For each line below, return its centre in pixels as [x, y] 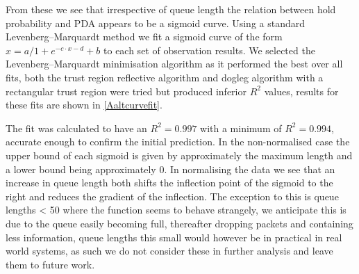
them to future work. [50, 264]
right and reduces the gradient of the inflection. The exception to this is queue [172, 196]
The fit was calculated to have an [76, 128]
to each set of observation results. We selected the [209, 50]
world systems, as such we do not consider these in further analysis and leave [169, 251]
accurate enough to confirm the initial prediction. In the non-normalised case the [178, 142]
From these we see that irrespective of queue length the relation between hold [171, 9]
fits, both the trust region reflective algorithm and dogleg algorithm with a [165, 77]
